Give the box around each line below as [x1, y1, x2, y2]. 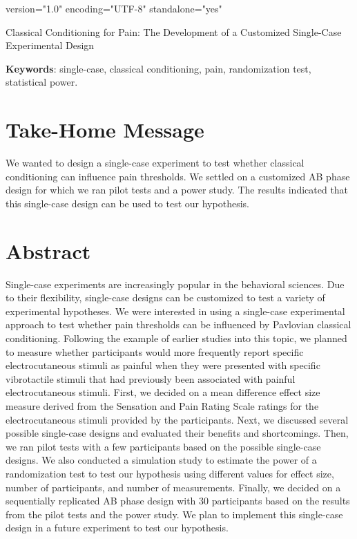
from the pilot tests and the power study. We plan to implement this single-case [6, 507, 343, 521]
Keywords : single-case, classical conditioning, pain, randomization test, [6, 61, 311, 75]
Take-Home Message [6, 115, 204, 144]
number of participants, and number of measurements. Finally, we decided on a [6, 480, 341, 494]
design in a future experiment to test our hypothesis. [6, 520, 229, 535]
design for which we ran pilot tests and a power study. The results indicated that [6, 182, 349, 197]
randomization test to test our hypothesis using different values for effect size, [6, 466, 334, 480]
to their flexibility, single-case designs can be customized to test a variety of [6, 290, 325, 305]
